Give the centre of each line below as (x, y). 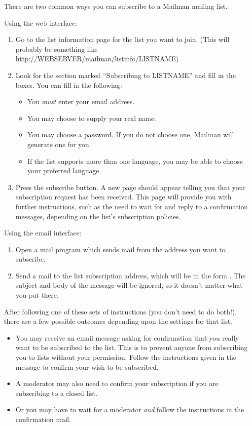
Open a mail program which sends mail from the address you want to (121, 249)
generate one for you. (59, 144)
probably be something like (56, 49)
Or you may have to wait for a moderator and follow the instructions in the (130, 409)
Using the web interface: (40, 22)
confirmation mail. (43, 419)
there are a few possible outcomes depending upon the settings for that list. (118, 321)
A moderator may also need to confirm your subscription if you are (117, 383)
